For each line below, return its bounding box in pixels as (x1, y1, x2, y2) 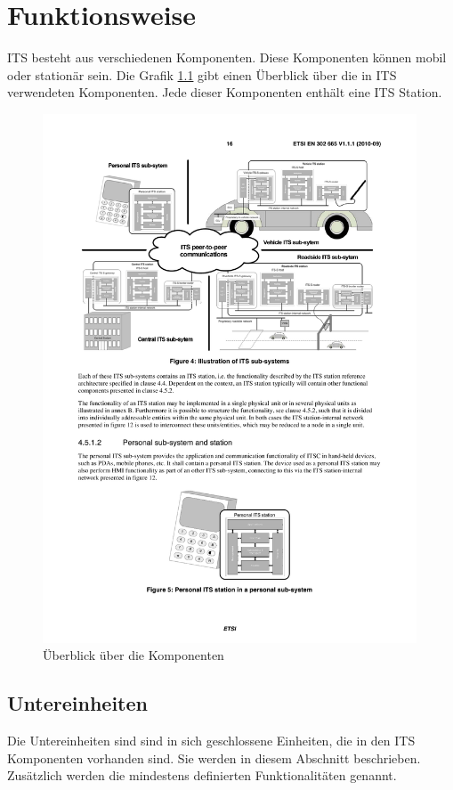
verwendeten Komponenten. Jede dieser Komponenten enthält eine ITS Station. (7, 83, 442, 102)
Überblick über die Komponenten (43, 646, 224, 664)
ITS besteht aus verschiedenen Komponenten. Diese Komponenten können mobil (7, 48, 447, 67)
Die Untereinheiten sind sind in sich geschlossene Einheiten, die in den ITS (7, 731, 416, 750)
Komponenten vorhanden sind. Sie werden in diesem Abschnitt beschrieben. (7, 748, 421, 767)
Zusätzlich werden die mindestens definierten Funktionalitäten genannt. (7, 766, 397, 785)
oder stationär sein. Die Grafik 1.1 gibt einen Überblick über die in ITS (7, 65, 397, 84)
